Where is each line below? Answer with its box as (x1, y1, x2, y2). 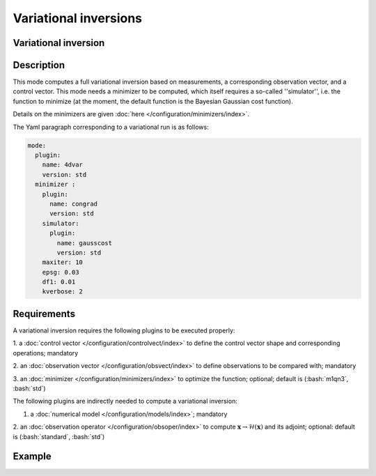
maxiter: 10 (42, 259, 84, 266)
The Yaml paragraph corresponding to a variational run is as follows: (13, 123, 209, 131)
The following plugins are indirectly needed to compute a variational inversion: (13, 397, 238, 406)
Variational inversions (13, 10, 143, 26)
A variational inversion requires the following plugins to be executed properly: (13, 326, 235, 335)
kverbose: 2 (42, 288, 84, 295)
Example (13, 450, 52, 463)
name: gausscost (56, 239, 113, 247)
